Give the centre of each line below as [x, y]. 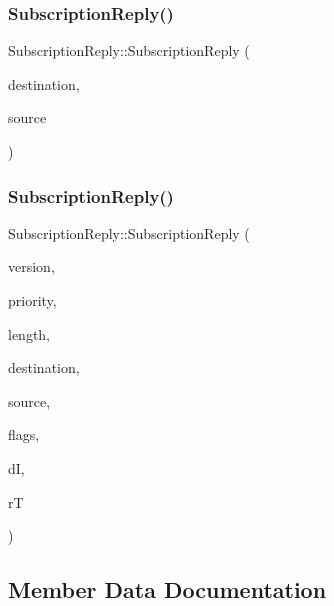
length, [29, 333]
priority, [32, 300]
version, [31, 266]
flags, [24, 434]
